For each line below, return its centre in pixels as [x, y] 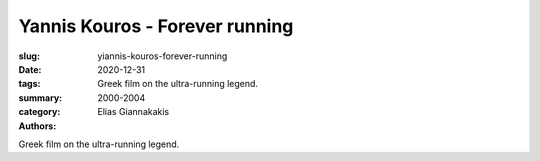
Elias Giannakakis [133, 112]
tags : [29, 84]
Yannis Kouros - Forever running [156, 26]
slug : [29, 56]
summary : [40, 97]
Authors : [37, 126]
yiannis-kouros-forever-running [162, 56]
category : [39, 112]
